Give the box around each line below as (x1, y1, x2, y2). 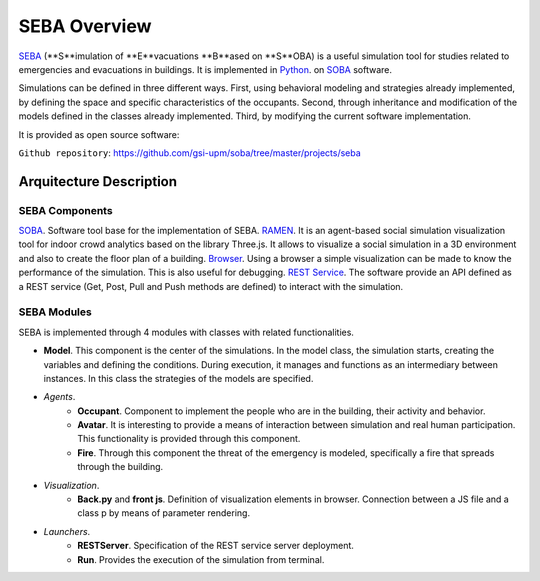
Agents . (43, 391, 76, 403)
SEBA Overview (18, 15, 152, 37)
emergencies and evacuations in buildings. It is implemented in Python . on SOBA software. (18, 63, 393, 75)
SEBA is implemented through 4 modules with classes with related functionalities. (18, 326, 355, 338)
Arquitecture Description (18, 173, 178, 190)
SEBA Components (18, 203, 114, 217)
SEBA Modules (18, 305, 92, 319)
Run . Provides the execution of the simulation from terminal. (77, 553, 325, 565)
